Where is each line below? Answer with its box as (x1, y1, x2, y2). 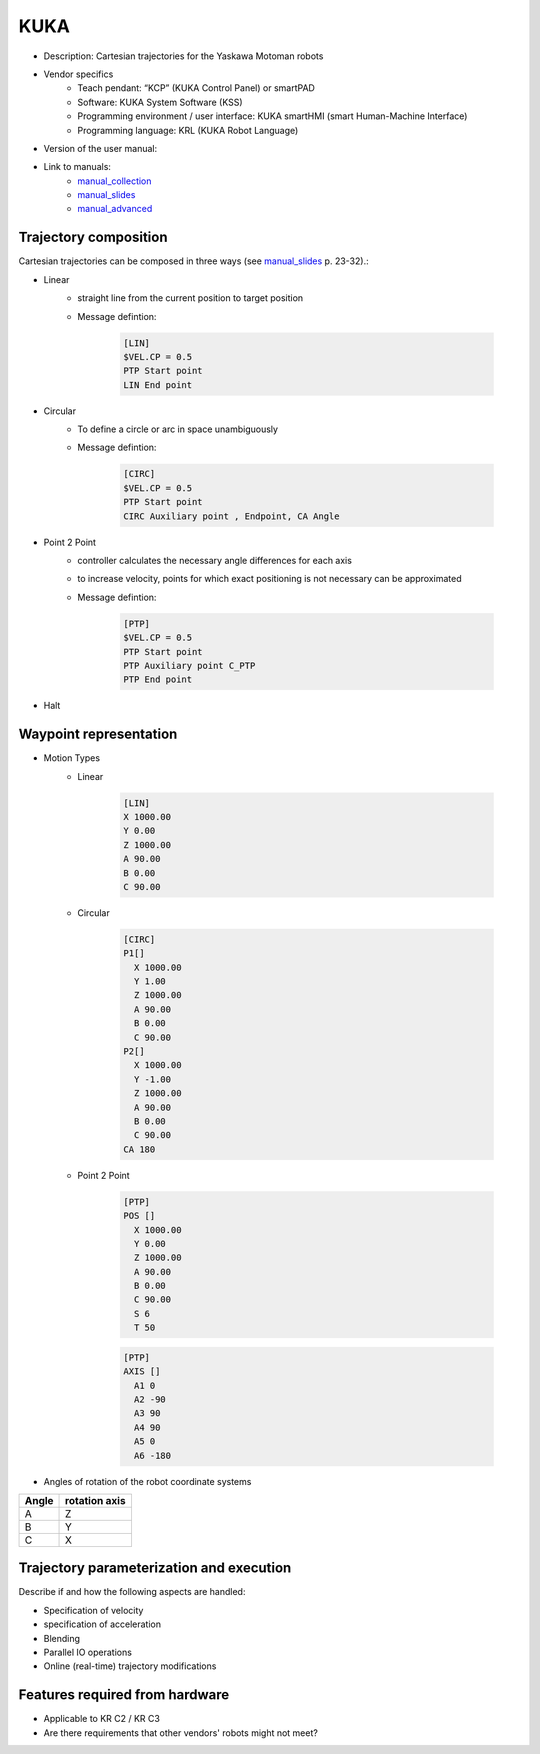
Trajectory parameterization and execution (18, 1560, 292, 1577)
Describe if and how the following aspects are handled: (18, 1586, 246, 1598)
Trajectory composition (18, 229, 169, 246)
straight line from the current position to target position (77, 292, 304, 304)
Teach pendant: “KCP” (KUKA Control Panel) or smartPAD (77, 82, 315, 94)
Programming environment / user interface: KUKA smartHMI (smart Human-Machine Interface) (77, 110, 468, 122)
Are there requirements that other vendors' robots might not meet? (43, 1726, 319, 1739)
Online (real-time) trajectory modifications (43, 1660, 217, 1672)
